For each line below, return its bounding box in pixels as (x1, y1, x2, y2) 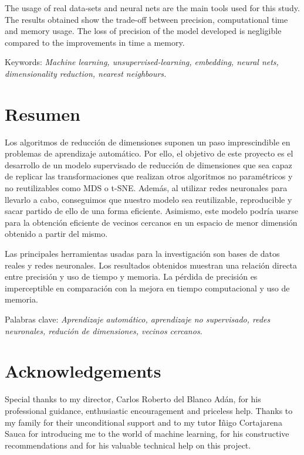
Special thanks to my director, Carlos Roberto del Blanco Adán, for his (5, 393, 261, 405)
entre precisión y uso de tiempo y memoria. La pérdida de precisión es (5, 270, 258, 283)
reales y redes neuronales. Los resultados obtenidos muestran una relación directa (5, 259, 298, 271)
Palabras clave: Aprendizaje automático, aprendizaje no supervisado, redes (5, 313, 271, 325)
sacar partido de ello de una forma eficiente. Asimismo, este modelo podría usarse (5, 205, 298, 217)
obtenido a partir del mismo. (5, 227, 108, 240)
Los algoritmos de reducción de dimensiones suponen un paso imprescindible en (5, 135, 291, 148)
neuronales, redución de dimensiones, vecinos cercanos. (5, 324, 202, 337)
